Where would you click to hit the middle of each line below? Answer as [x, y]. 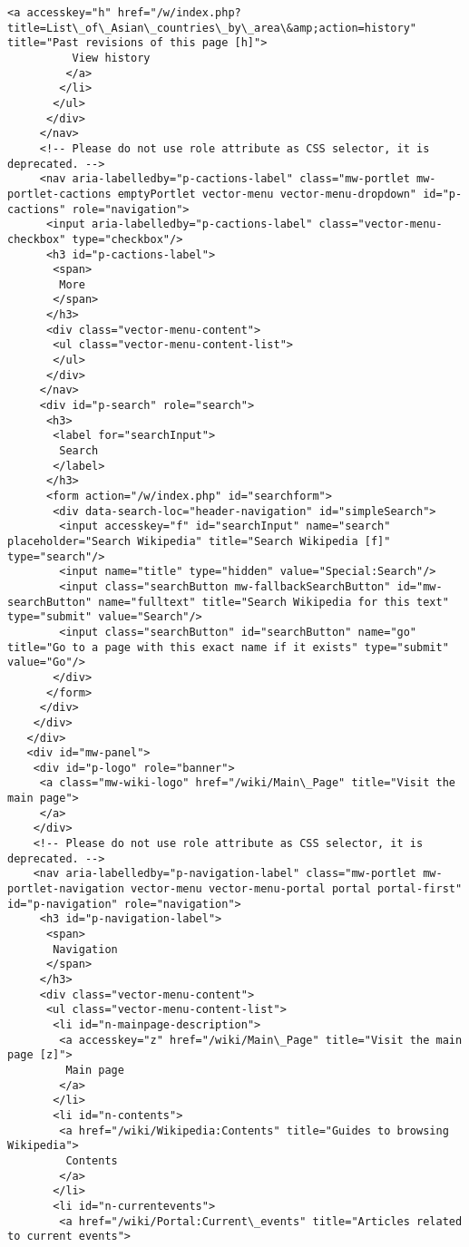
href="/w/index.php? [179, 13]
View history [111, 58]
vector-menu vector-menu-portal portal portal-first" [297, 889]
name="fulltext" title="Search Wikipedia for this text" [274, 602]
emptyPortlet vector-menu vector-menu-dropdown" [267, 194]
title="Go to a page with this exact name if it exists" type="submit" [228, 647]
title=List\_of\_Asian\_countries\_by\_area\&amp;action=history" [212, 28]
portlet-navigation [66, 889]
